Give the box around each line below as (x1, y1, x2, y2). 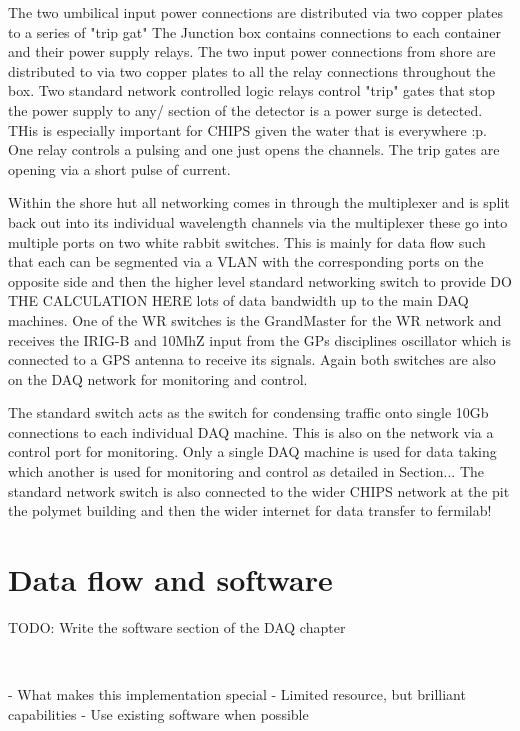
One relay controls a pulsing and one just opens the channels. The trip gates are (8, 139, 500, 160)
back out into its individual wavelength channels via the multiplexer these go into (8, 211, 508, 232)
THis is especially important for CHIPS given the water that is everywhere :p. (8, 119, 488, 140)
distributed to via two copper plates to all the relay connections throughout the (8, 60, 496, 81)
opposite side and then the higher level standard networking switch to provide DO (8, 270, 512, 291)
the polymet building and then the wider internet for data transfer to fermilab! (8, 500, 492, 521)
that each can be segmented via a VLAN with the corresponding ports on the (8, 251, 484, 272)
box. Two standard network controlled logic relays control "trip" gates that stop (8, 80, 496, 101)
